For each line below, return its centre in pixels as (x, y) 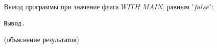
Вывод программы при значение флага (61, 6)
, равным (176, 6)
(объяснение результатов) (42, 39)
